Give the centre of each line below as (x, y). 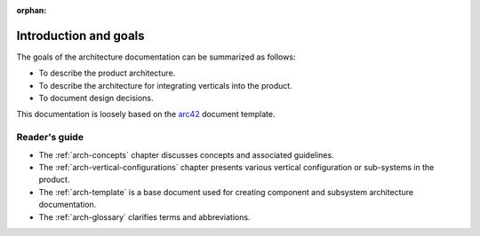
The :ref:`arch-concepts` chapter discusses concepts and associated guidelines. (186, 154)
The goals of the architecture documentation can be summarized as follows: (156, 57)
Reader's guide (50, 138)
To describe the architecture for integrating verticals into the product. (165, 85)
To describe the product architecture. (107, 73)
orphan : (32, 10)
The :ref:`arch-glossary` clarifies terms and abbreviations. (144, 216)
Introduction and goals (81, 35)
